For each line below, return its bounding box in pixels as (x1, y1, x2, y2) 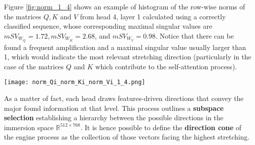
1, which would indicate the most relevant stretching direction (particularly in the (4, 51, 252, 62)
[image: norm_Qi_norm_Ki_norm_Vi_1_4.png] (4, 79, 146, 86)
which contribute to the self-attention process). (95, 61, 237, 71)
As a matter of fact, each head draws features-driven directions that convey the (4, 93, 244, 103)
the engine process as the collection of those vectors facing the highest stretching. (4, 132, 250, 142)
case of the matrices (4, 61, 64, 71)
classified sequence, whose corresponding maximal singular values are (4, 21, 213, 31)
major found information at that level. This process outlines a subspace (4, 102, 224, 113)
